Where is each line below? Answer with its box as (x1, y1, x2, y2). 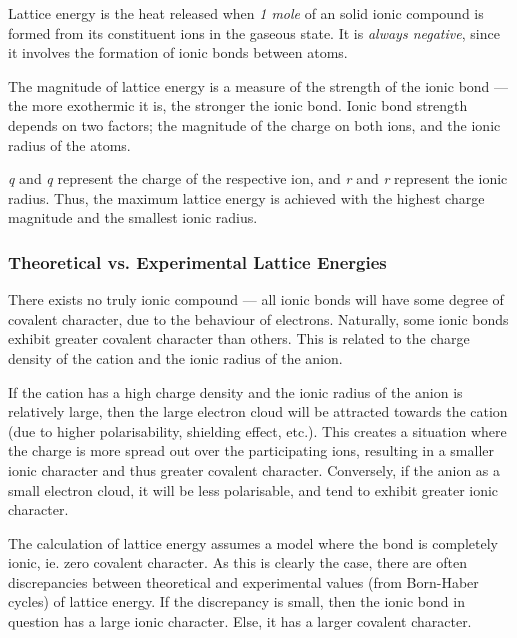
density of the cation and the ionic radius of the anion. (8, 347, 343, 368)
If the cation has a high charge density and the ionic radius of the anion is (8, 381, 463, 402)
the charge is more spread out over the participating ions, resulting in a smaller (8, 440, 494, 461)
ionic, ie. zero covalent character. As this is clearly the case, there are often (8, 552, 467, 573)
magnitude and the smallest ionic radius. (8, 207, 258, 228)
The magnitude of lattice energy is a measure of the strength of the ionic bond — (8, 75, 509, 96)
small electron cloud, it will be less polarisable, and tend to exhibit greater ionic (8, 479, 499, 500)
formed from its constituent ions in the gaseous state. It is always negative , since (8, 22, 500, 43)
